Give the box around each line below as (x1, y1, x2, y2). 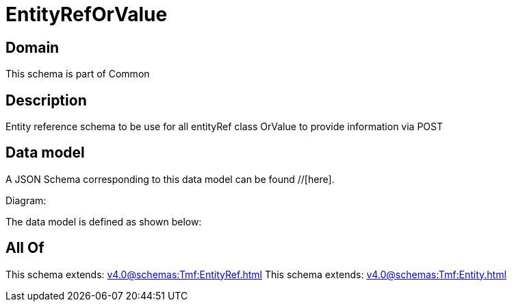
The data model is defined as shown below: (5, 215, 202, 228)
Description (5, 91, 87, 109)
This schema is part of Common (5, 68, 150, 80)
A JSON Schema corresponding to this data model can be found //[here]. (5, 173, 335, 185)
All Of (5, 239, 44, 257)
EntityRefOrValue (5, 3, 168, 26)
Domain (5, 38, 60, 56)
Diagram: (5, 194, 47, 206)
